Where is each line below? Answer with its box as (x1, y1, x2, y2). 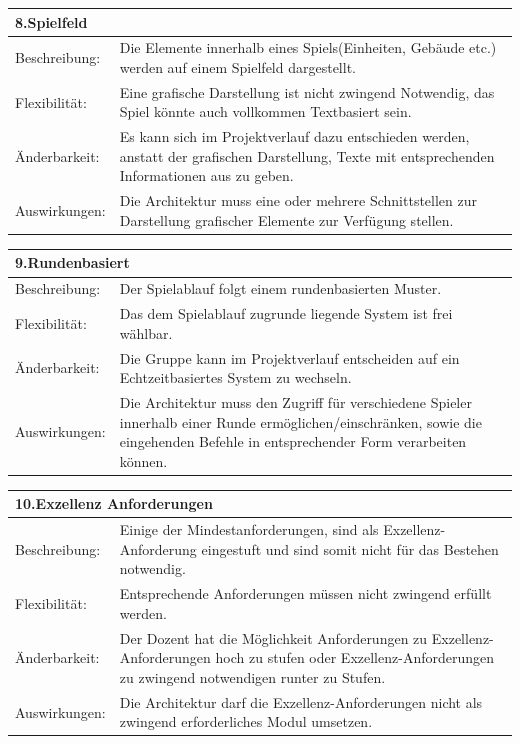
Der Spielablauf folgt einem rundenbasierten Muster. (119, 278, 442, 299)
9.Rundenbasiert (15, 252, 130, 273)
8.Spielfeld (15, 11, 88, 32)
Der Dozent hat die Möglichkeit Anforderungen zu (119, 627, 428, 648)
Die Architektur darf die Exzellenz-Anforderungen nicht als (119, 691, 483, 712)
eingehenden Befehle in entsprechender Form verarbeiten (119, 431, 467, 452)
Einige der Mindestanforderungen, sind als (119, 519, 379, 540)
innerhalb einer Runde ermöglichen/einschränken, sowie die (119, 411, 482, 432)
